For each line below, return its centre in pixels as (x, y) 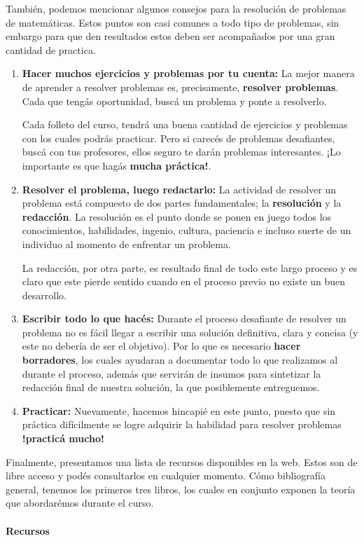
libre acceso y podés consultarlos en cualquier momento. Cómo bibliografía (166, 475)
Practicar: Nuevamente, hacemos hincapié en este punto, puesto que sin (179, 410)
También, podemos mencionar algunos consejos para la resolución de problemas (176, 8)
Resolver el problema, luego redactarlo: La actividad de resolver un (179, 189)
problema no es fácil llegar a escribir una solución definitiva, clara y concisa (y (190, 332)
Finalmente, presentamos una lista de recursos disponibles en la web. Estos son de (182, 461)
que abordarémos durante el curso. (80, 503)
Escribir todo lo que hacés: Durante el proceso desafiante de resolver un (184, 319)
